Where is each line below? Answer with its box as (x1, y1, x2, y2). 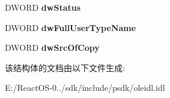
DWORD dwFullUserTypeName (5, 21, 136, 33)
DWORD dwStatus (5, 1, 81, 13)
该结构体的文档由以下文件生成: (5, 61, 125, 73)
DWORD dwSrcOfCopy (5, 41, 100, 54)
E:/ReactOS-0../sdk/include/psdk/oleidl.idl (5, 81, 165, 94)
